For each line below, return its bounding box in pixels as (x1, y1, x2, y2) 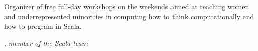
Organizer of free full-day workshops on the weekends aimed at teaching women (4, 1, 249, 11)
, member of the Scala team (4, 37, 88, 48)
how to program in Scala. (4, 21, 82, 31)
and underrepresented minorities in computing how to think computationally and (4, 11, 254, 21)
